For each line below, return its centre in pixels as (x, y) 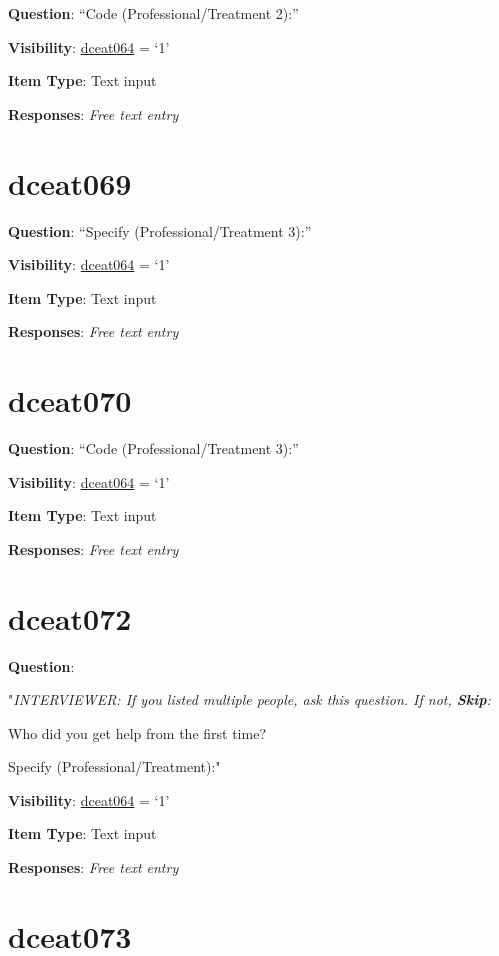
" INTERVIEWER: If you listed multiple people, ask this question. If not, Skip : (249, 699)
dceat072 (70, 617)
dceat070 (70, 400)
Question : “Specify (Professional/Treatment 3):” (160, 230)
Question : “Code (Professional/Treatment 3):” (153, 448)
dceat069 (70, 182)
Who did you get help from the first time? (137, 732)
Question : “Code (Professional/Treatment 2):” (153, 13)
